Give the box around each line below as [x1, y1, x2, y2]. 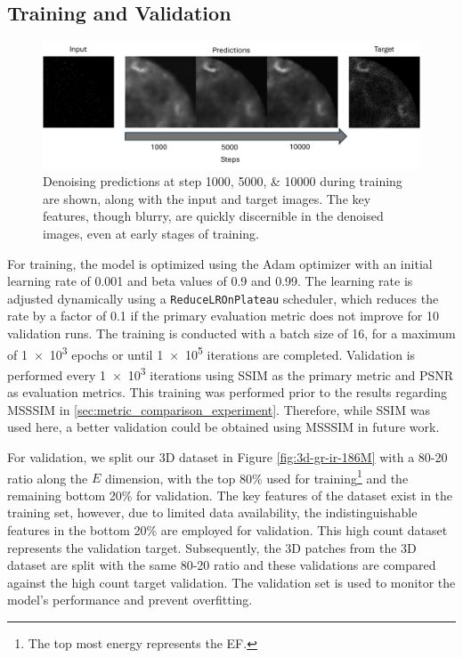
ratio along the [7, 468, 88, 487]
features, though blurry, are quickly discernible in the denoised [43, 207, 384, 225]
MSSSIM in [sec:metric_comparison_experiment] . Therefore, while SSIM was [7, 400, 430, 418]
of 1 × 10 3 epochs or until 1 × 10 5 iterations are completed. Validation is [7, 342, 416, 363]
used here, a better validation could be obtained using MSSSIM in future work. [7, 418, 440, 436]
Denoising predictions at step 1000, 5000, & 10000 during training [43, 172, 402, 191]
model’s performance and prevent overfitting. [7, 590, 253, 609]
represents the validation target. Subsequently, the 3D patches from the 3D [7, 538, 417, 556]
